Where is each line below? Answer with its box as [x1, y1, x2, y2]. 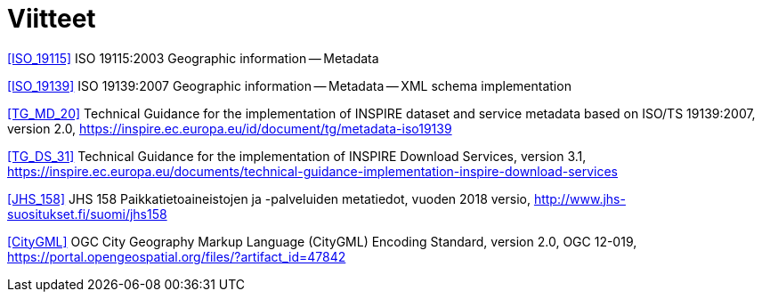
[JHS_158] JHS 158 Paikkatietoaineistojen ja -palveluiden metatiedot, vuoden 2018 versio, [7, 190, 531, 206]
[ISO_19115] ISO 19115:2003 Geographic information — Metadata [7, 50, 379, 66]
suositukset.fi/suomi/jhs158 [7, 206, 167, 222]
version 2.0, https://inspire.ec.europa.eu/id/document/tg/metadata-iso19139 [7, 120, 452, 136]
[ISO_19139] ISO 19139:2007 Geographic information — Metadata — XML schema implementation [7, 77, 571, 93]
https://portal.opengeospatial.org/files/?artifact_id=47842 [7, 248, 346, 264]
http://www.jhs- [533, 190, 626, 206]
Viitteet [7, 4, 96, 34]
